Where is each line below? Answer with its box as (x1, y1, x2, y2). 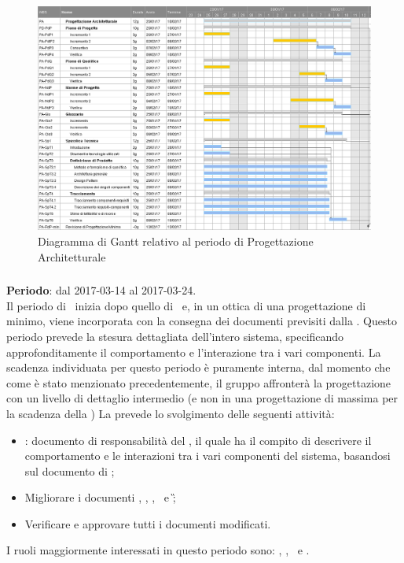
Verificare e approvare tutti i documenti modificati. (24, 515, 271, 532)
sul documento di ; (24, 462, 115, 479)
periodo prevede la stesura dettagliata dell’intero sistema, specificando (6, 328, 344, 344)
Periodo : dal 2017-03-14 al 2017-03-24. (6, 282, 196, 298)
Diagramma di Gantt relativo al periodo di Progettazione (38, 233, 314, 250)
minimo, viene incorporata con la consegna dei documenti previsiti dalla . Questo (6, 313, 397, 329)
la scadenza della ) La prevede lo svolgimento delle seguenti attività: (6, 405, 335, 421)
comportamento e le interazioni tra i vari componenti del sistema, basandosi (24, 447, 391, 464)
